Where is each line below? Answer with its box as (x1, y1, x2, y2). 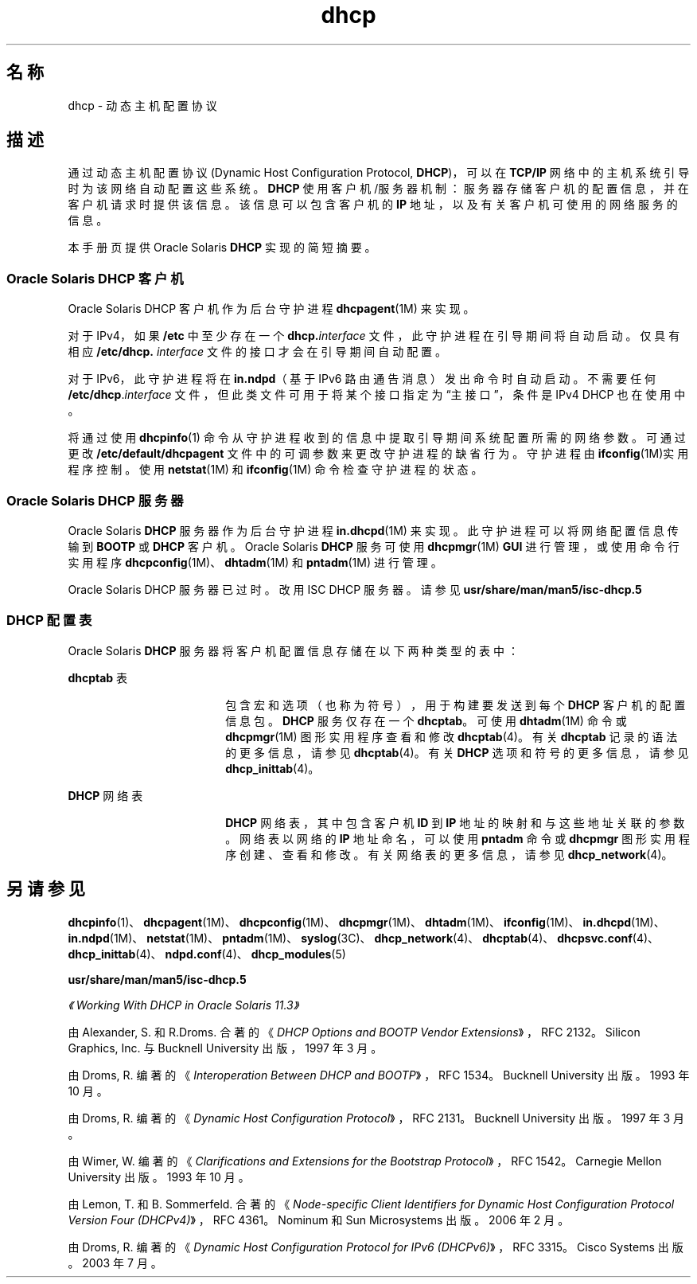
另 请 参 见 (6, 879, 85, 900)
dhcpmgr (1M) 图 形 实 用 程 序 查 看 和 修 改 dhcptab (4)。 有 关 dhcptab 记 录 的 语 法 (225, 729, 678, 743)
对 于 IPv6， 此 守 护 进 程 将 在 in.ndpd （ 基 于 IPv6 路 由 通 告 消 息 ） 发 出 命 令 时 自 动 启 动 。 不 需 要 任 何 (68, 372, 656, 386)
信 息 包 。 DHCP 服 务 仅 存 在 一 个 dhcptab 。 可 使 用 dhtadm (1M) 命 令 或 (225, 713, 627, 728)
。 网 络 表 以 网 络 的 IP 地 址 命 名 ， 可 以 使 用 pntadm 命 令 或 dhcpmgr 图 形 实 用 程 (225, 831, 690, 845)
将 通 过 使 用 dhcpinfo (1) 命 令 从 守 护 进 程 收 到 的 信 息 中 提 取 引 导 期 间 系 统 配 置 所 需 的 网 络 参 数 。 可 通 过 (68, 431, 686, 445)
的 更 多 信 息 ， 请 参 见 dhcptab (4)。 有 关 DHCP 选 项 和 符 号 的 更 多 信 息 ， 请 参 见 (225, 745, 689, 759)
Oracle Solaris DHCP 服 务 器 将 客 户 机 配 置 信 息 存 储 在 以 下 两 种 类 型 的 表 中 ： (68, 643, 519, 658)
